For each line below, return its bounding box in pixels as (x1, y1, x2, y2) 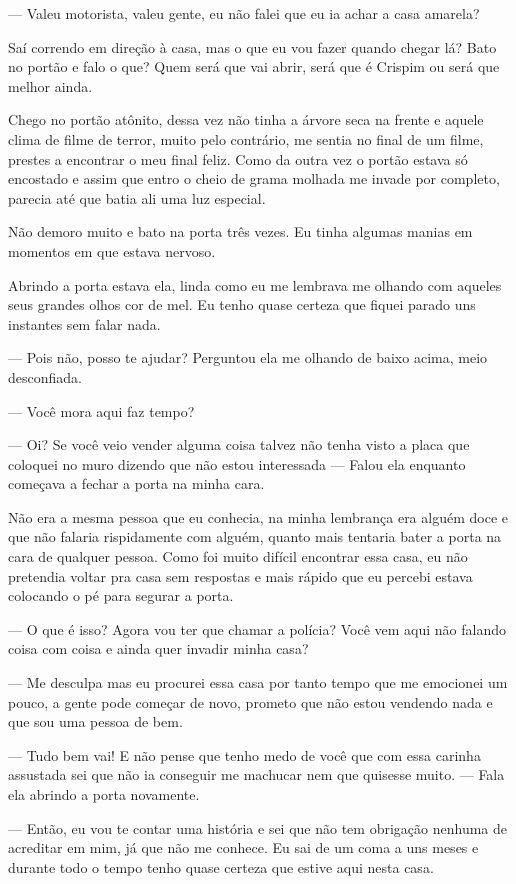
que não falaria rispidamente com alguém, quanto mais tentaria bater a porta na (8, 526, 502, 547)
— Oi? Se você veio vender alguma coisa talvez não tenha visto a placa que (8, 434, 470, 455)
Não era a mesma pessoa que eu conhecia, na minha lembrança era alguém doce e (8, 506, 508, 527)
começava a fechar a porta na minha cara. (8, 473, 265, 494)
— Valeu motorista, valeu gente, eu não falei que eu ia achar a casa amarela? (8, 3, 480, 23)
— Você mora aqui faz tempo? (8, 400, 195, 421)
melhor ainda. (8, 75, 93, 96)
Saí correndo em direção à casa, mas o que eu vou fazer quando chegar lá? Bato (8, 36, 497, 57)
